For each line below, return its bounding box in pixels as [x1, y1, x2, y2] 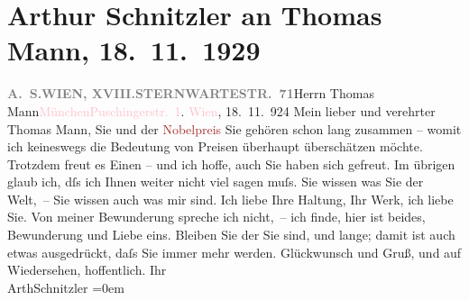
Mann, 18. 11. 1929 [7, 32, 261, 68]
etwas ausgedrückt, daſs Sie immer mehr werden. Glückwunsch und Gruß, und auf [7, 242, 462, 261]
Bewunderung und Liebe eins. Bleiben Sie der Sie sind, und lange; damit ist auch [7, 225, 455, 244]
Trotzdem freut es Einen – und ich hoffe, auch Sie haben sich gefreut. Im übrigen [7, 154, 455, 173]
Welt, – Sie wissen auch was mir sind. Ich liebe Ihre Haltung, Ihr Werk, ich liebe [7, 189, 454, 208]
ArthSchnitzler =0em [7, 277, 124, 296]
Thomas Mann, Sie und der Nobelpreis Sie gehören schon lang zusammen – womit [7, 119, 462, 138]
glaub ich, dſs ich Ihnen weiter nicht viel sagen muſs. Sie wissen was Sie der [7, 172, 424, 191]
